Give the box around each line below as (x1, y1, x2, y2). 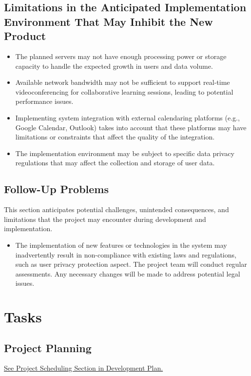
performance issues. (15, 96, 74, 106)
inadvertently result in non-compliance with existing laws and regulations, (15, 249, 236, 259)
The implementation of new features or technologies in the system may (15, 239, 227, 250)
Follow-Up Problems (4, 181, 109, 197)
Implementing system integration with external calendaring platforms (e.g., (15, 112, 240, 122)
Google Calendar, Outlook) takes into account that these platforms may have (15, 122, 247, 132)
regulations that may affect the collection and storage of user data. (15, 158, 215, 168)
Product (4, 28, 46, 43)
